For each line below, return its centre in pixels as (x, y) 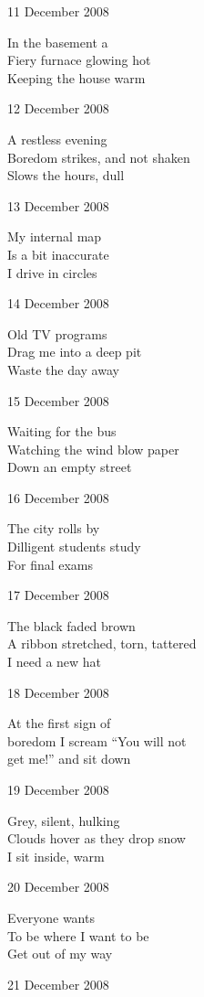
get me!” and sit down (69, 759)
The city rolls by (54, 528)
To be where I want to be (78, 935)
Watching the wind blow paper (93, 449)
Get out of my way (60, 954)
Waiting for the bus (62, 431)
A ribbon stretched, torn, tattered (102, 643)
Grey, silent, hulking (64, 820)
